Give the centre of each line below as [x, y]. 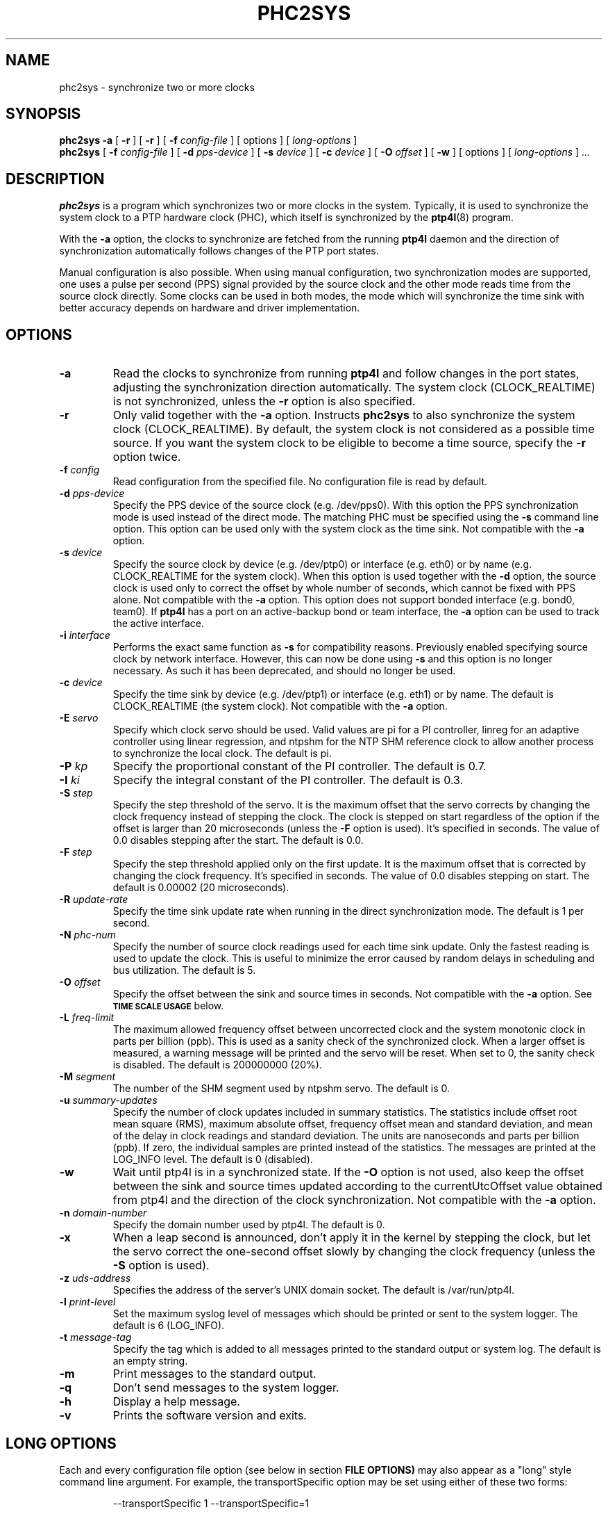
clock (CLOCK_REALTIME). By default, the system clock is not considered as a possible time [354, 429]
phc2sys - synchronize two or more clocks [157, 87]
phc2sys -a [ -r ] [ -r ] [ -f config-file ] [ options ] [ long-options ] [208, 140]
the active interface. [159, 624]
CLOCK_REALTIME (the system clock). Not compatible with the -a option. [280, 706]
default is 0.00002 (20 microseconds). [201, 888]
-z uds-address [95, 1278]
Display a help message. [176, 1402]
